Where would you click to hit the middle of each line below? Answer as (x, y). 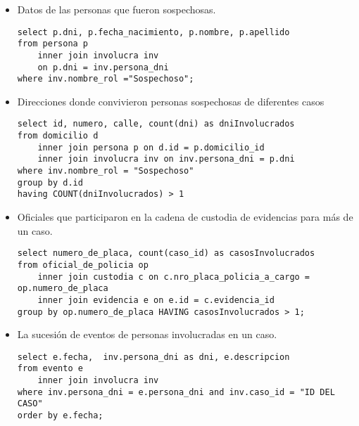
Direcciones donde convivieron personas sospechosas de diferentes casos (171, 101)
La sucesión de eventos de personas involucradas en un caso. (147, 334)
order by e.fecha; (60, 416)
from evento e (50, 369)
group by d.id (50, 182)
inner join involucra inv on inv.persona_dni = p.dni (166, 159)
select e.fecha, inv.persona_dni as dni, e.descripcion (153, 357)
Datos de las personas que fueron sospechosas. (116, 9)
